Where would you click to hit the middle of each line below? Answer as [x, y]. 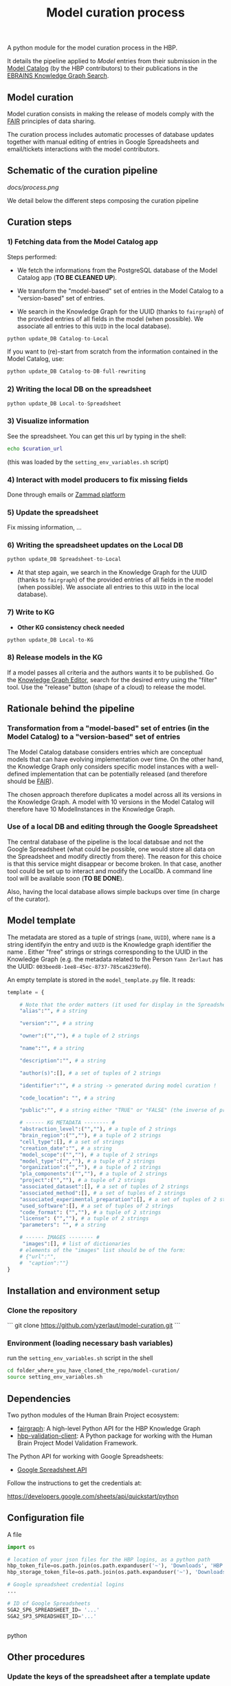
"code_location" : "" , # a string [67, 1098]
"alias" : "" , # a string [54, 1011]
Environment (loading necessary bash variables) [90, 1343]
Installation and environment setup [84, 1291]
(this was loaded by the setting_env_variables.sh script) [88, 461]
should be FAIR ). [30, 781]
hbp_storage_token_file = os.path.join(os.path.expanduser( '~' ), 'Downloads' [118, 1573]
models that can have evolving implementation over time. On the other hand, [115, 759]
